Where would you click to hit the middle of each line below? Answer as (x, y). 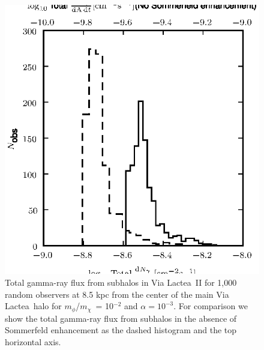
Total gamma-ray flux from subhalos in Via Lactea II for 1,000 (121, 282)
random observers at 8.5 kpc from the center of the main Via (117, 294)
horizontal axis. (33, 341)
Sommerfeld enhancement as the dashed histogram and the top (121, 330)
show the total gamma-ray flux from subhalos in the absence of (121, 318)
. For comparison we (211, 306)
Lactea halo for (33, 306)
